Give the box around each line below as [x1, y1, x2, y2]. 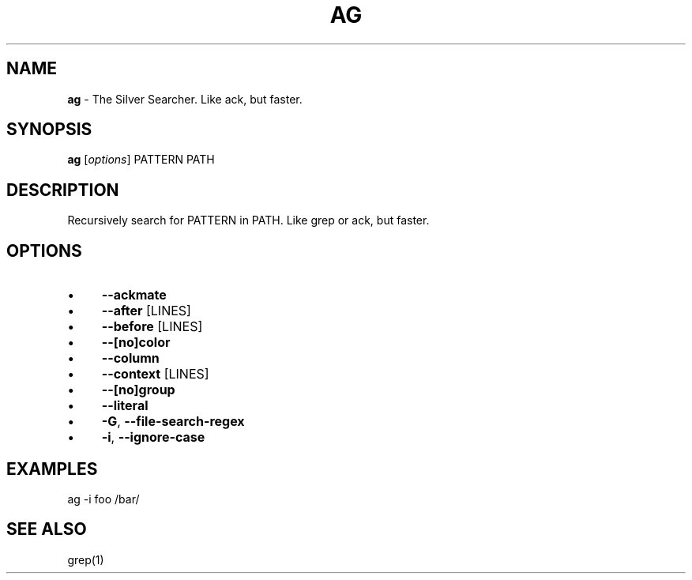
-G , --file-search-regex [101, 413, 245, 430]
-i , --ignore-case [101, 429, 205, 446]
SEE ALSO [6, 519, 87, 540]
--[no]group [101, 382, 175, 398]
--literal [101, 397, 149, 414]
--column [101, 350, 160, 367]
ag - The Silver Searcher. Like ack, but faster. [67, 92, 303, 106]
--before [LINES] [101, 318, 203, 335]
